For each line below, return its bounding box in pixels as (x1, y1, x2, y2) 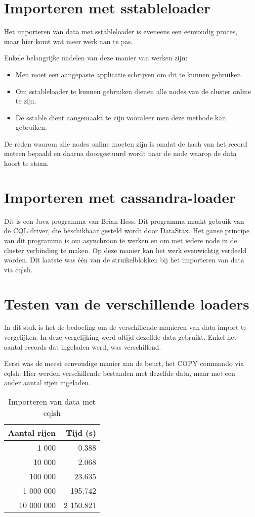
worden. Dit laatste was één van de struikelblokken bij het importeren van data (4, 255, 244, 265)
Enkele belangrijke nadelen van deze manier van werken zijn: (4, 52, 188, 63)
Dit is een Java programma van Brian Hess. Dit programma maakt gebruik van (4, 215, 244, 226)
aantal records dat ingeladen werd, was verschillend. (4, 341, 161, 352)
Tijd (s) (66, 427, 96, 439)
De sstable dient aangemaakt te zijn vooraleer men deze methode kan (15, 112, 226, 122)
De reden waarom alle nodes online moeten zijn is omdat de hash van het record (4, 138, 248, 149)
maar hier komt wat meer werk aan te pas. (4, 36, 133, 46)
